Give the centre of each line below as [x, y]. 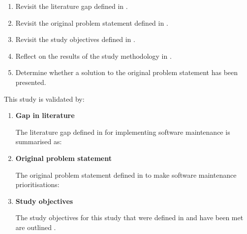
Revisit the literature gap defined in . [72, 6]
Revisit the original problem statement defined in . [92, 22]
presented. [31, 82]
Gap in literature [45, 115]
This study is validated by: [44, 98]
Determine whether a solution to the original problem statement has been [127, 72]
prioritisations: [37, 184]
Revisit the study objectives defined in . [75, 39]
